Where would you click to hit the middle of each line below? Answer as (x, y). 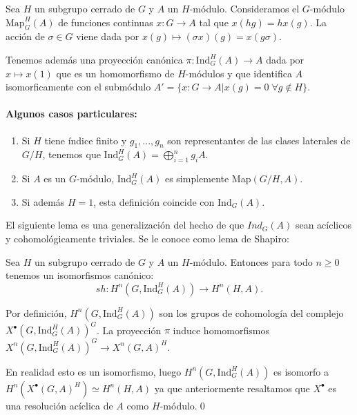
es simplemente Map (208, 178)
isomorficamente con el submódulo (78, 87)
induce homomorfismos (221, 330)
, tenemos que (71, 154)
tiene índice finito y (86, 140)
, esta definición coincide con (154, 201)
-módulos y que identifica (239, 73)
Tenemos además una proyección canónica (94, 59)
